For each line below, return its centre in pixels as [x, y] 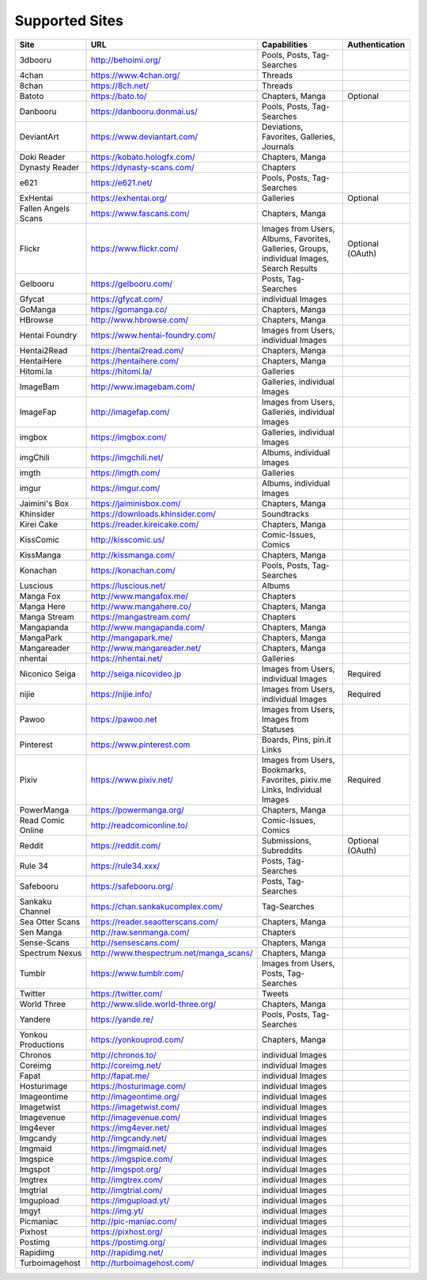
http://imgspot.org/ [126, 1169]
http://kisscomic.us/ [128, 539]
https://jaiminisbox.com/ [136, 503]
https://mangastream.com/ [140, 616]
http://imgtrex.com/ [127, 1179]
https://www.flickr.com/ [134, 248]
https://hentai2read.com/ [137, 350]
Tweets [275, 993]
